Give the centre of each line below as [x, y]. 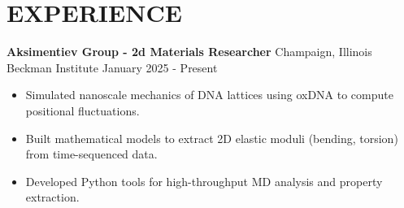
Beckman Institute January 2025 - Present [112, 67]
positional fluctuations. [83, 110]
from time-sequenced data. [91, 154]
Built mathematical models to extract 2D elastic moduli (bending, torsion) [212, 138]
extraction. [52, 197]
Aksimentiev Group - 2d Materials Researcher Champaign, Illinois [189, 52]
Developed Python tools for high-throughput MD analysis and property [204, 181]
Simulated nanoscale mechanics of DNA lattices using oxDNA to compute [209, 95]
